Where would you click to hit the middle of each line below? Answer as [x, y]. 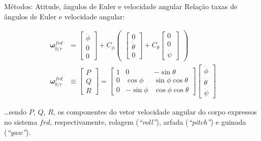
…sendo [15, 112]
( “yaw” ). [17, 132]
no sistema [21, 122]
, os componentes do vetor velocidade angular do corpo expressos [155, 112]
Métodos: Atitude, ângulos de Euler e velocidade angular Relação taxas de [121, 6]
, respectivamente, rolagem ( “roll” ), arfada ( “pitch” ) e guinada [148, 122]
